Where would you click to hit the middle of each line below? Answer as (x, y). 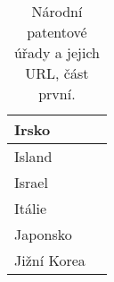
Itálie (31, 208)
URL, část (57, 73)
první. (57, 94)
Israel (31, 182)
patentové (57, 32)
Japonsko (43, 234)
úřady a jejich (57, 52)
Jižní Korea (50, 260)
